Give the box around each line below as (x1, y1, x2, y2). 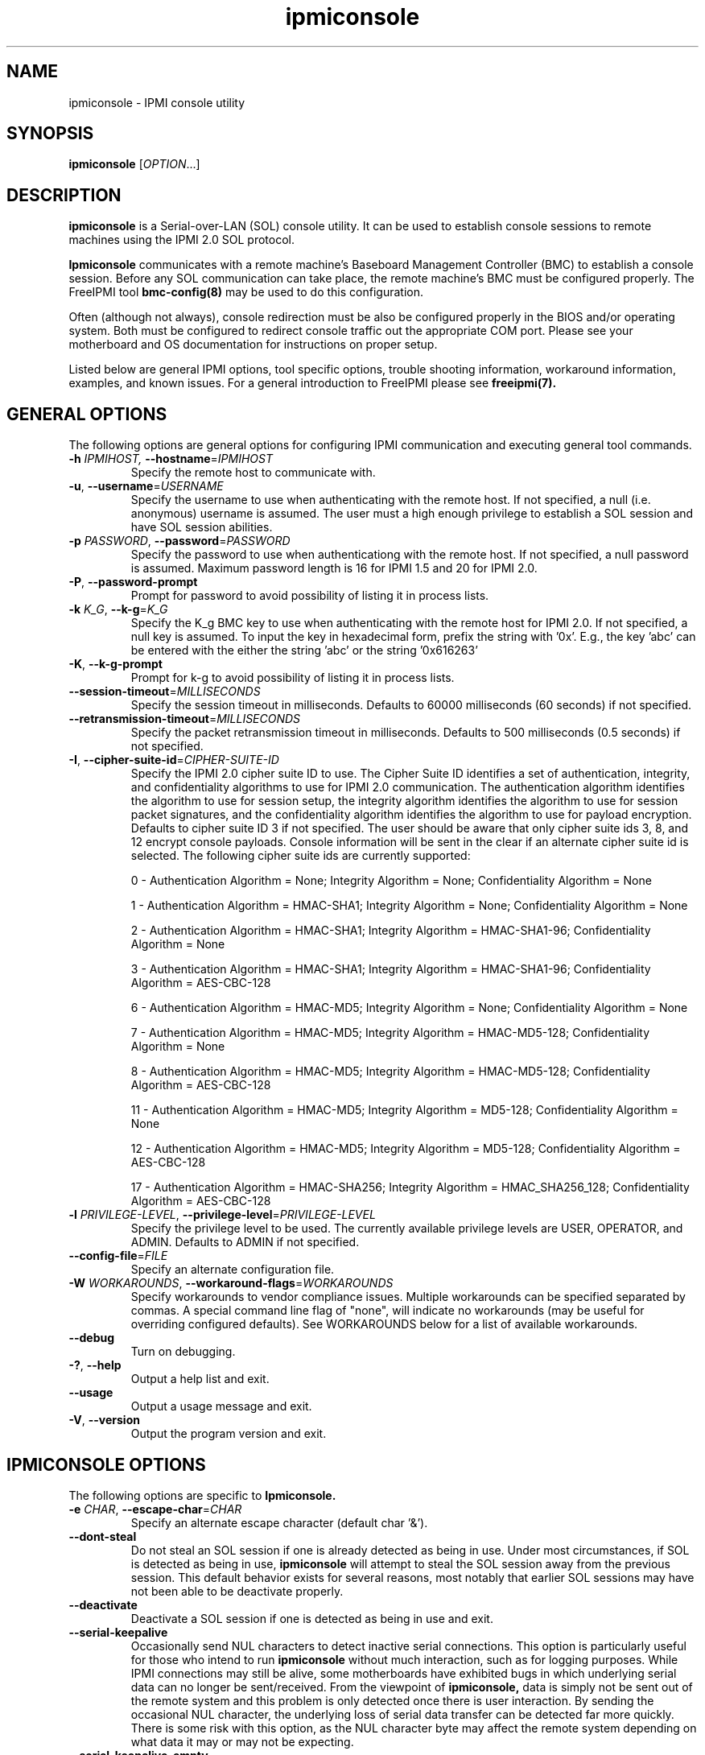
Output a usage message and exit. (130, 1399, 312, 1414)
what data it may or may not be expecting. (130, 1734, 354, 1749)
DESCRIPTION (6, 184, 122, 205)
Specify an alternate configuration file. (130, 1262, 335, 1277)
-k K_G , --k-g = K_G (68, 602, 168, 617)
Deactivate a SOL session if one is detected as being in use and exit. (130, 1611, 493, 1625)
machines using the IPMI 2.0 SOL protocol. (68, 233, 295, 247)
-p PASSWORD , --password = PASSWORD (68, 534, 291, 548)
